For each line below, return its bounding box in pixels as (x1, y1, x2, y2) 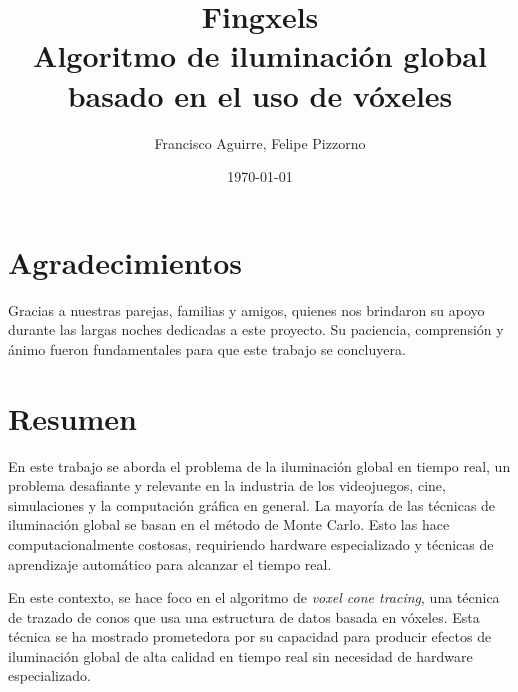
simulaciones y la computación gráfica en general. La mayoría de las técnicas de (8, 494, 496, 515)
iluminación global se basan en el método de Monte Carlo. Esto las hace (8, 514, 450, 535)
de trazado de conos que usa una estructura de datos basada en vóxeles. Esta (8, 606, 480, 627)
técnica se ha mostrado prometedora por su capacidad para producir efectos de (8, 626, 492, 647)
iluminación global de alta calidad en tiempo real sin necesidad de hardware (8, 645, 473, 666)
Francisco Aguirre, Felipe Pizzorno (154, 132, 366, 153)
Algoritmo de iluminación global (33, 35, 487, 76)
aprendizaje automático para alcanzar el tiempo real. (8, 553, 332, 574)
